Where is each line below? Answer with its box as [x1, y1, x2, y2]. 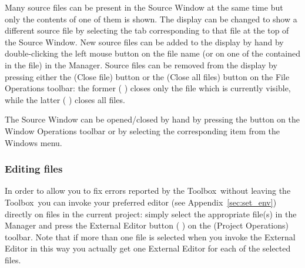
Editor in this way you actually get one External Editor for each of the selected [5, 242, 291, 254]
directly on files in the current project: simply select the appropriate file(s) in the [5, 207, 297, 220]
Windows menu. [5, 136, 62, 148]
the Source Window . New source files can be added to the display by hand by [5, 35, 284, 48]
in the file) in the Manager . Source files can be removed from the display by [5, 58, 277, 71]
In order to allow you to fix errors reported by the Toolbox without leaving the [5, 184, 291, 197]
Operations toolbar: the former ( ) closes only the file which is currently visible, [5, 82, 291, 94]
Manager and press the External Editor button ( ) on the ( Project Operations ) [5, 219, 289, 231]
